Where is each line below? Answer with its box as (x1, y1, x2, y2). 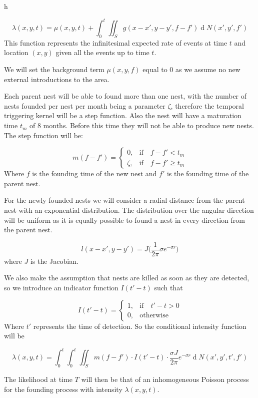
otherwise (139, 311, 168, 319)
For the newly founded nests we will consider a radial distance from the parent (4, 195, 245, 205)
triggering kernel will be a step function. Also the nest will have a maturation (4, 110, 241, 121)
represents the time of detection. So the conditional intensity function (33, 320, 246, 331)
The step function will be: (4, 130, 83, 140)
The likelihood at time (4, 374, 72, 384)
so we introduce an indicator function (4, 282, 118, 293)
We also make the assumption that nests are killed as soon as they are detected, (4, 272, 249, 283)
